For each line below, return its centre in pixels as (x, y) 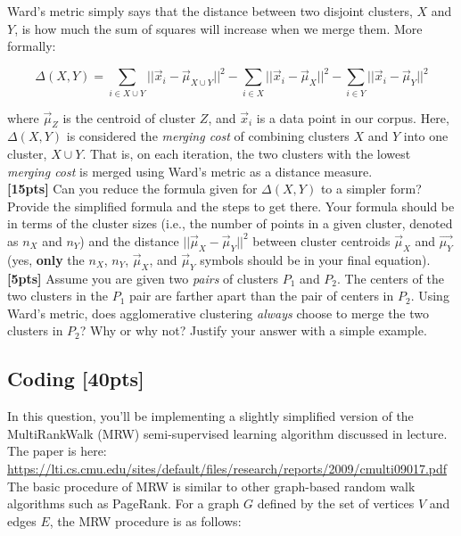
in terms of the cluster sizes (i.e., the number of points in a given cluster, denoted (230, 223)
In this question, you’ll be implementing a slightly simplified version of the (210, 416)
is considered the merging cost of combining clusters (208, 136)
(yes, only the (46, 259)
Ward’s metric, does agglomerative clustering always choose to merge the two (218, 313)
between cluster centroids (321, 240)
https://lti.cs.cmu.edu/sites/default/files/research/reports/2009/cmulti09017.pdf (227, 468)
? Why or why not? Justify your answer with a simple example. (253, 330)
